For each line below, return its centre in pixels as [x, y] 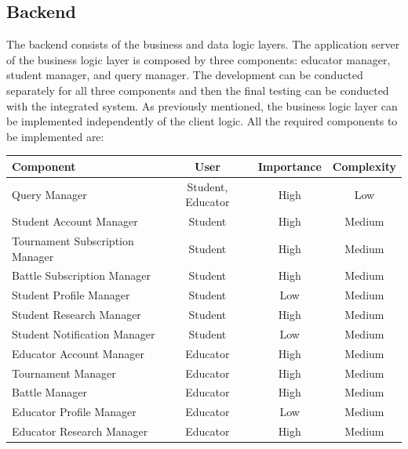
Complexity [364, 166]
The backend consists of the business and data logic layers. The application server [203, 44]
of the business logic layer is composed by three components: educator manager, [199, 59]
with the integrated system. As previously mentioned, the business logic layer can [202, 105]
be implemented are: [55, 136]
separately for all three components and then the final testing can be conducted [198, 90]
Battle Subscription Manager [81, 275]
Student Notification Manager [84, 333]
